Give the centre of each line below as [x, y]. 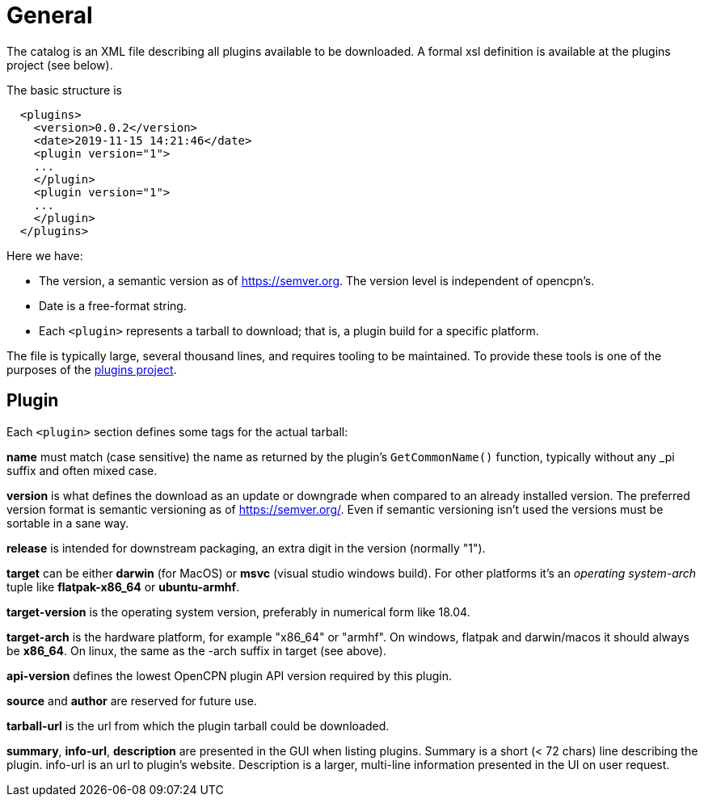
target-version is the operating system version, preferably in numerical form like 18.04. [238, 612]
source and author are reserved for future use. [132, 700]
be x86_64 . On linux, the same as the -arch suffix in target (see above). [196, 650]
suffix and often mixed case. [82, 470]
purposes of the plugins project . [92, 369]
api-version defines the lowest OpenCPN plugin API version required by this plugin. [230, 675]
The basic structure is [64, 90]
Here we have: [45, 255]
